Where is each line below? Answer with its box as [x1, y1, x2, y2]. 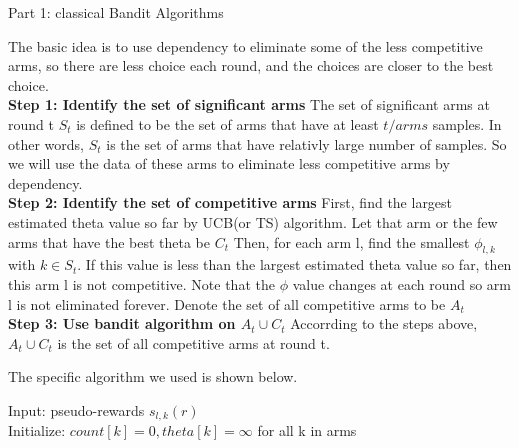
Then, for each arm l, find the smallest [233, 231, 470, 252]
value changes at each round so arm [292, 273, 512, 294]
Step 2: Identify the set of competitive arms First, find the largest [8, 192, 453, 213]
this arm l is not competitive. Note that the [8, 273, 275, 294]
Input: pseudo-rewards [8, 399, 145, 420]
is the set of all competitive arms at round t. [57, 332, 330, 353]
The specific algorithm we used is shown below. [8, 366, 298, 387]
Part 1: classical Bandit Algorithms [8, 2, 224, 22]
